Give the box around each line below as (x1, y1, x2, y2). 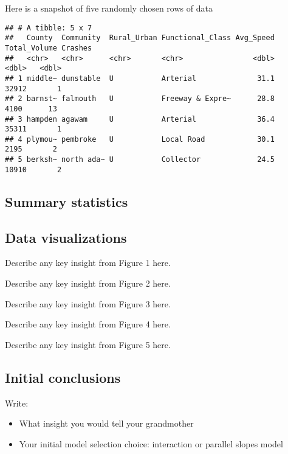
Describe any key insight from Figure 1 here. (5, 256, 171, 269)
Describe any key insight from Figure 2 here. (5, 277, 171, 290)
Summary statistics (5, 192, 128, 211)
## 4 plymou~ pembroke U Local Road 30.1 (5, 134, 275, 144)
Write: (5, 396, 29, 409)
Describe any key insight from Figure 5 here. (5, 338, 171, 351)
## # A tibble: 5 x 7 (5, 23, 92, 32)
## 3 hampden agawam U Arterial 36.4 (5, 114, 275, 124)
